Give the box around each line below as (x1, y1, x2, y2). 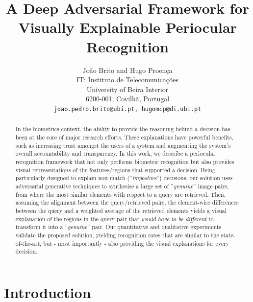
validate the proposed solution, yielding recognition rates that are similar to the (15, 231, 219, 239)
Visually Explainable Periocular (18, 17, 237, 37)
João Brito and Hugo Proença (82, 65, 173, 75)
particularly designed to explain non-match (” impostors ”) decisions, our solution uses (15, 174, 233, 182)
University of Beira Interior (86, 84, 169, 94)
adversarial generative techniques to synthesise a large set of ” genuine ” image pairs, (15, 182, 229, 190)
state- (221, 231, 235, 239)
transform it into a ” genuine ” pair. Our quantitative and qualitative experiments (15, 223, 222, 231)
